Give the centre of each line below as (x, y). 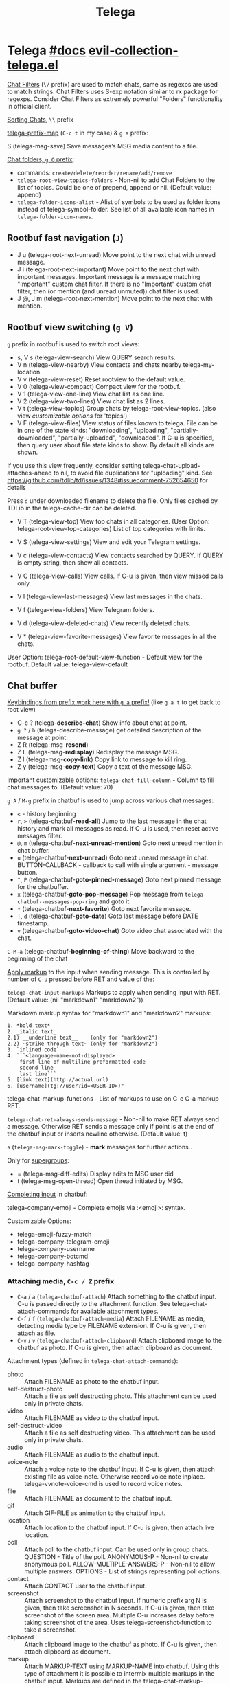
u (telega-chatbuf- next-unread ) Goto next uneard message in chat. (113, 858)
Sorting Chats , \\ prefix (41, 119)
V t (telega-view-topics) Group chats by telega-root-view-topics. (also (116, 408)
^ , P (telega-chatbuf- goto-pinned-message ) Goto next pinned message (119, 879)
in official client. (30, 106)
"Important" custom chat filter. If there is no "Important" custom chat (114, 284)
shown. (27, 452)
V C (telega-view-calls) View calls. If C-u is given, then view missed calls (120, 576)
